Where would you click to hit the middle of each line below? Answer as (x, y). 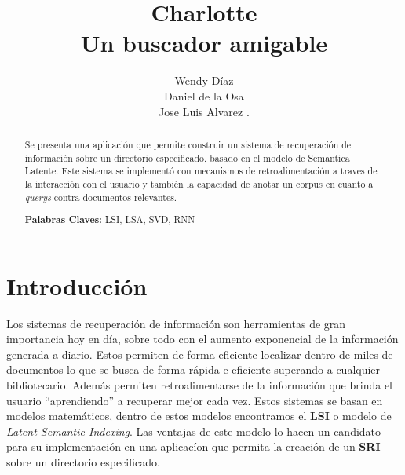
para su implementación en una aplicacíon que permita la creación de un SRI (193, 446)
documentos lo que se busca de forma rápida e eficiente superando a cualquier (193, 369)
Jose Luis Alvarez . (204, 111)
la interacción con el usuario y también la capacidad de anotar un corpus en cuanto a (199, 183)
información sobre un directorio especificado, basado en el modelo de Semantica (187, 157)
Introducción (77, 285)
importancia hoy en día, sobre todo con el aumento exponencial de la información (202, 339)
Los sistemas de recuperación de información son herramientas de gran (176, 323)
